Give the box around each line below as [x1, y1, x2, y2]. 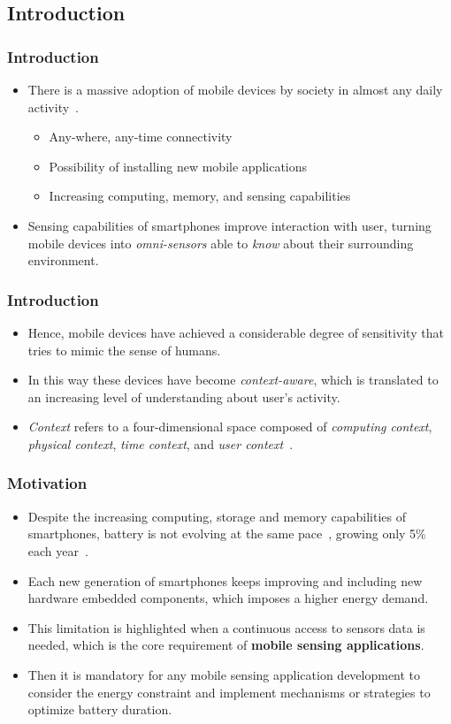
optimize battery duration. [27, 700, 172, 719]
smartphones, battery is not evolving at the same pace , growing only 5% [27, 524, 426, 543]
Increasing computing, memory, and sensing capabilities [49, 187, 351, 205]
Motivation [7, 472, 88, 494]
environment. [27, 251, 99, 270]
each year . [27, 541, 88, 560]
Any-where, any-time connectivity [49, 127, 233, 146]
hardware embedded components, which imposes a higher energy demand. [27, 589, 429, 607]
